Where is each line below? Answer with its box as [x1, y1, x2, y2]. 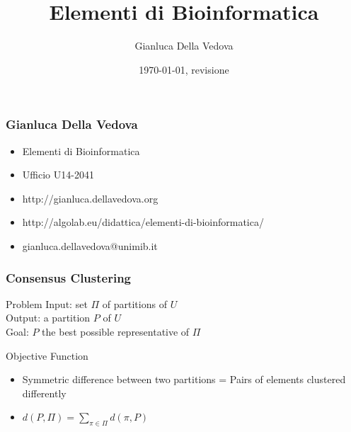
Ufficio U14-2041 [22, 167, 94, 182]
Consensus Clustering [6, 268, 131, 286]
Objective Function [6, 348, 88, 363]
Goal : [6, 324, 29, 339]
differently [22, 385, 67, 400]
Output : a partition [6, 310, 91, 325]
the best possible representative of [42, 324, 190, 339]
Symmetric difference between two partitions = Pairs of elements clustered [22, 372, 346, 387]
